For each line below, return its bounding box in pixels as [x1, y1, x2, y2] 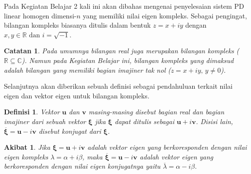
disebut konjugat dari [38, 126, 101, 136]
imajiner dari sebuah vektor [4, 116, 86, 126]
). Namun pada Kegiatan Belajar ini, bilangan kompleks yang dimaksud [21, 55, 234, 65]
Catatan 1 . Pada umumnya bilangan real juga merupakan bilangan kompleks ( [4, 46, 239, 56]
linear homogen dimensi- [4, 10, 77, 20]
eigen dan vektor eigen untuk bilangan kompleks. [4, 90, 150, 100]
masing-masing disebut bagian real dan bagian [88, 107, 224, 117]
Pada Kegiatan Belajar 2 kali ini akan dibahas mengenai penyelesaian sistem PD [4, 1, 244, 11]
